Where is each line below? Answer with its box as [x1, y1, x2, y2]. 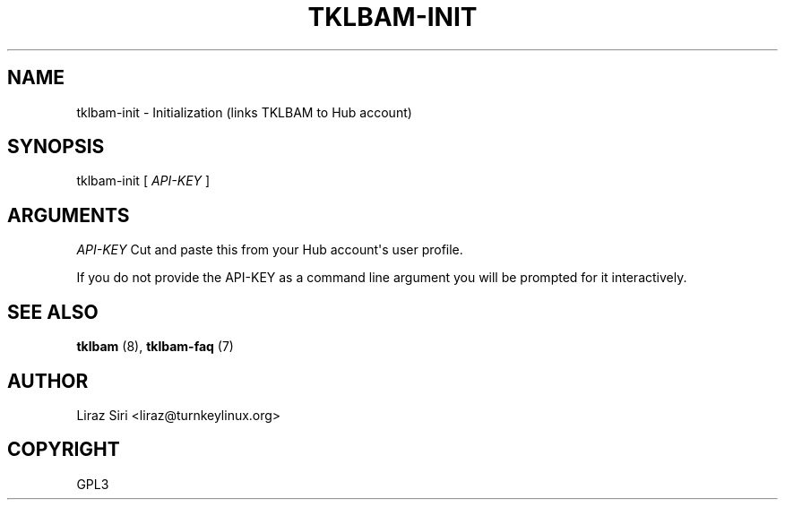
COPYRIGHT [7, 438, 120, 461]
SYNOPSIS [7, 135, 105, 159]
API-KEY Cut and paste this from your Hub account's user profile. [76, 242, 463, 258]
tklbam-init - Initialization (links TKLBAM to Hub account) [76, 104, 412, 120]
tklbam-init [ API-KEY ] [76, 173, 211, 189]
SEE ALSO [7, 300, 99, 323]
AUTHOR [7, 369, 89, 392]
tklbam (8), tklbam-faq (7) [76, 339, 234, 355]
